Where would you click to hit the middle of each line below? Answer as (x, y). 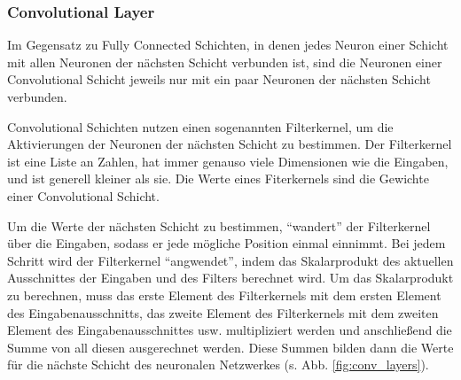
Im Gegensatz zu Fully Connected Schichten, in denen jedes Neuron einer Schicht (228, 45)
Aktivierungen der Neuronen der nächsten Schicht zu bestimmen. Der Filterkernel (230, 144)
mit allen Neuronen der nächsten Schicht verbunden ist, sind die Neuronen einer (225, 62)
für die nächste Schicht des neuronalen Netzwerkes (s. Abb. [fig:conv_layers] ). (218, 364)
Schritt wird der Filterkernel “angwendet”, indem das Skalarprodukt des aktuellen (230, 260)
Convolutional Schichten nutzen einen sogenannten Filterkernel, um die (200, 126)
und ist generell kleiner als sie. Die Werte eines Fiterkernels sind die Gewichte (218, 178)
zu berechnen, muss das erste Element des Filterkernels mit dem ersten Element (224, 295)
